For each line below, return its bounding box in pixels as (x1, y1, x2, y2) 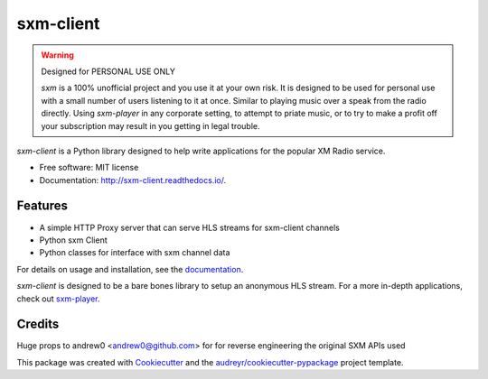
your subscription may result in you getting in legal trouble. (41, 120, 261, 131)
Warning (41, 50, 74, 60)
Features (16, 199, 68, 214)
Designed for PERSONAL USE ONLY (41, 66, 176, 77)
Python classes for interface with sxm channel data (39, 247, 230, 258)
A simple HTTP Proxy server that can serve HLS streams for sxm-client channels (39, 222, 341, 233)
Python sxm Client (39, 235, 108, 245)
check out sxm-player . (16, 293, 100, 304)
